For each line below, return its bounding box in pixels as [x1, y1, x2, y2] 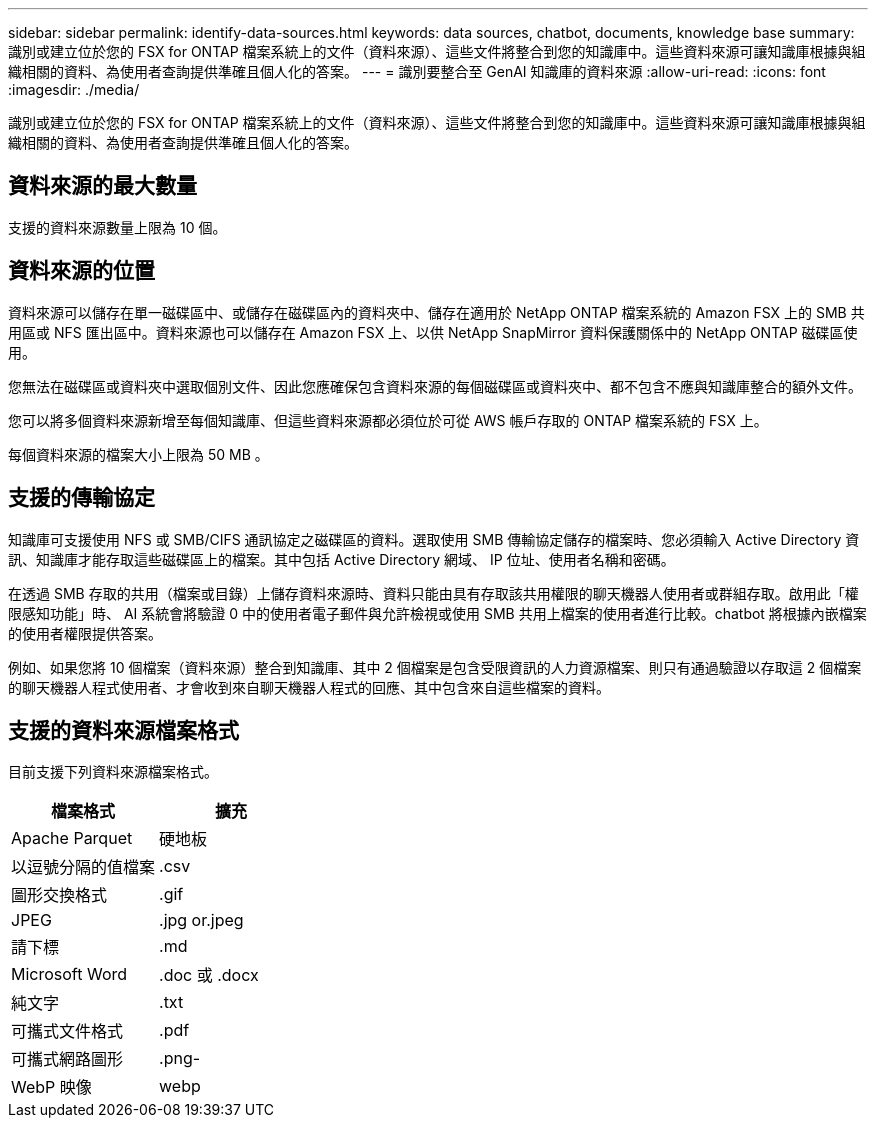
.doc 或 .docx [159, 965, 259, 986]
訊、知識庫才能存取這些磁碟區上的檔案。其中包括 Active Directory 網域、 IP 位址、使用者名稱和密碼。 [8, 550, 675, 568]
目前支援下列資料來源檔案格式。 [8, 763, 218, 781]
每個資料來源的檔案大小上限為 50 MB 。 [8, 445, 269, 463]
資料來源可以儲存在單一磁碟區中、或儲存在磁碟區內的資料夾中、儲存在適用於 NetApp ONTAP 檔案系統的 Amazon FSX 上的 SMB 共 [8, 303, 865, 321]
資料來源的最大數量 [8, 173, 197, 199]
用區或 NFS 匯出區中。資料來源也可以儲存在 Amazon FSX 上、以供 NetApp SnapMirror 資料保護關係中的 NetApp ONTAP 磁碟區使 [8, 323, 858, 341]
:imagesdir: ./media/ [8, 81, 140, 98]
